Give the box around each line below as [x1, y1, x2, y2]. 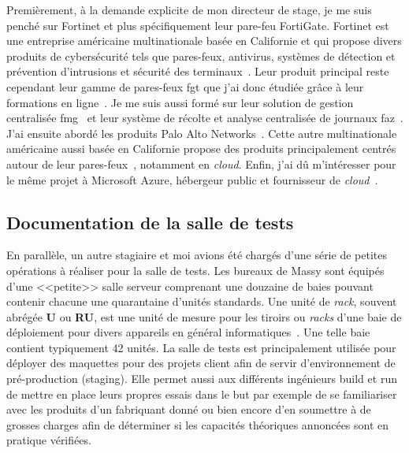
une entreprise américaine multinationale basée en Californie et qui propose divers [6, 32, 402, 49]
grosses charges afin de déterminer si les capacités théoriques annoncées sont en [6, 416, 389, 433]
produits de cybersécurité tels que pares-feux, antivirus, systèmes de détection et [6, 47, 396, 64]
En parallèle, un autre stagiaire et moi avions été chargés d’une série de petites [6, 247, 387, 263]
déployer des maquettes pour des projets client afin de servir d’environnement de [6, 355, 396, 371]
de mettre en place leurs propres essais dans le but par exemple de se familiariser [6, 385, 397, 402]
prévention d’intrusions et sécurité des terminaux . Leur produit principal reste [6, 63, 389, 80]
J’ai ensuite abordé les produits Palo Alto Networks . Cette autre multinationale [6, 124, 397, 141]
